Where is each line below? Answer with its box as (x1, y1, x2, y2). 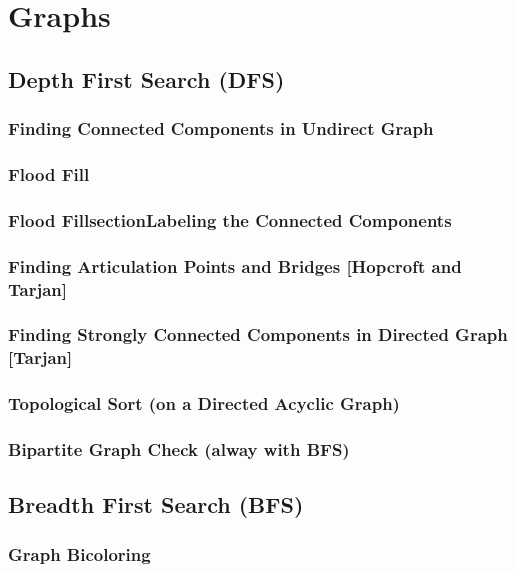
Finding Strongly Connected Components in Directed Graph (8, 322, 508, 347)
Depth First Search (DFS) (8, 63, 285, 94)
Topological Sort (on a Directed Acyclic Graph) (8, 391, 400, 416)
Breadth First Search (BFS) (8, 489, 304, 520)
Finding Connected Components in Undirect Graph (8, 116, 434, 141)
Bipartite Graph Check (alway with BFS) (8, 436, 350, 461)
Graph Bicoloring (8, 541, 151, 566)
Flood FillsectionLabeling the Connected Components (8, 207, 452, 232)
